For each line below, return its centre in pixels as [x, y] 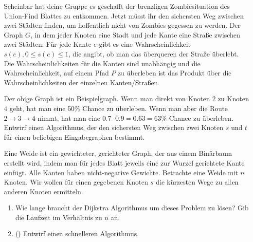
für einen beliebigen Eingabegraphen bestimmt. [74, 137]
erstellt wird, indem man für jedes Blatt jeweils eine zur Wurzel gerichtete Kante [124, 162]
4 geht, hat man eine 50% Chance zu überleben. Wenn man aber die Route [116, 108]
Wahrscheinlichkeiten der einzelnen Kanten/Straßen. [82, 82]
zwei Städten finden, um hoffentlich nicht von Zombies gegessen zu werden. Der [122, 25]
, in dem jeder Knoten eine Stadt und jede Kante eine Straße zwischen [135, 34]
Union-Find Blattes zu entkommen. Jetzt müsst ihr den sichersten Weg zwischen [124, 15]
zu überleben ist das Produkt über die [175, 73]
